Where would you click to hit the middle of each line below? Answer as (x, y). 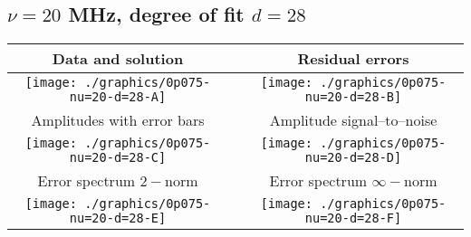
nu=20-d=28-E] (118, 218)
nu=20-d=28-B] (353, 97)
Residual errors (353, 59)
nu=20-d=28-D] (353, 158)
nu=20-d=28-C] (118, 158)
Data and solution (118, 59)
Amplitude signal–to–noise (353, 120)
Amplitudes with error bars (118, 120)
